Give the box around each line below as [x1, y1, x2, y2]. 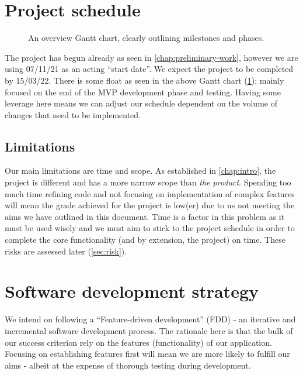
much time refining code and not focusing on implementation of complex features [5, 187, 295, 199]
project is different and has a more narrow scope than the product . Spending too [5, 176, 291, 188]
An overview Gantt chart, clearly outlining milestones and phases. [28, 32, 264, 44]
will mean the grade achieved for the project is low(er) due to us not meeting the [5, 199, 295, 211]
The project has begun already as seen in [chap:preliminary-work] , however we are [5, 51, 298, 63]
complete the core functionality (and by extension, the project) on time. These [5, 233, 285, 246]
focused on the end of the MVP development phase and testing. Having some [5, 85, 281, 98]
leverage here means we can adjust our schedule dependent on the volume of [5, 97, 277, 109]
